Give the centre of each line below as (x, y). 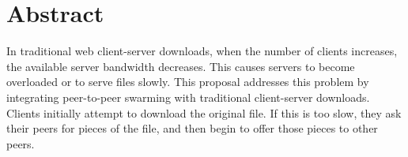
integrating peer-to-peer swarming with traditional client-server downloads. (188, 97)
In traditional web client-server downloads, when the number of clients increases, (202, 51)
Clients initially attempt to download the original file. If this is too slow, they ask (204, 112)
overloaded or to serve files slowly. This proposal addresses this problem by (188, 82)
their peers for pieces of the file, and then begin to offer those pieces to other (192, 128)
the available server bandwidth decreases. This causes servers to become (181, 66)
